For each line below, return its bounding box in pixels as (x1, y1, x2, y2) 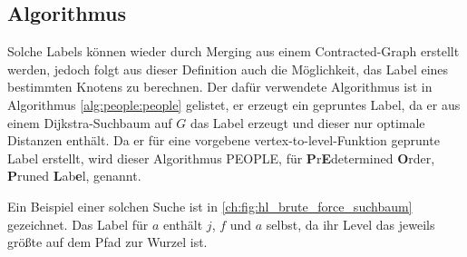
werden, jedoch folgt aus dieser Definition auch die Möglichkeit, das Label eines (7, 59, 449, 78)
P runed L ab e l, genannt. (7, 166, 141, 185)
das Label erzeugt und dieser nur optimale (190, 113, 425, 132)
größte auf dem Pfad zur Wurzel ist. (7, 232, 208, 252)
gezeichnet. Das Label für (7, 214, 149, 233)
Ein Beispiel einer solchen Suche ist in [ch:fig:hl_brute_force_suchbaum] (7, 196, 413, 215)
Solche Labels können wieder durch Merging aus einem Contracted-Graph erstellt (7, 42, 460, 61)
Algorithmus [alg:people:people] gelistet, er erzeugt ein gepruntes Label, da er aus (7, 94, 461, 114)
